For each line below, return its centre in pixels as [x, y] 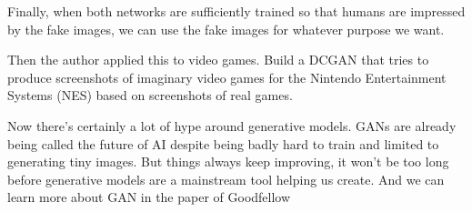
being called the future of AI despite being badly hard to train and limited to [223, 143]
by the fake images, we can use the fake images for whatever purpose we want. [226, 29]
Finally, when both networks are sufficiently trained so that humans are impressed [236, 11]
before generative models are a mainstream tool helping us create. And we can [226, 179]
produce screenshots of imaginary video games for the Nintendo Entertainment [227, 77]
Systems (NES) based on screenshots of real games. [150, 95]
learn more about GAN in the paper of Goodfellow [149, 197]
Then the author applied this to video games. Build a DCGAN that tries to [218, 60]
